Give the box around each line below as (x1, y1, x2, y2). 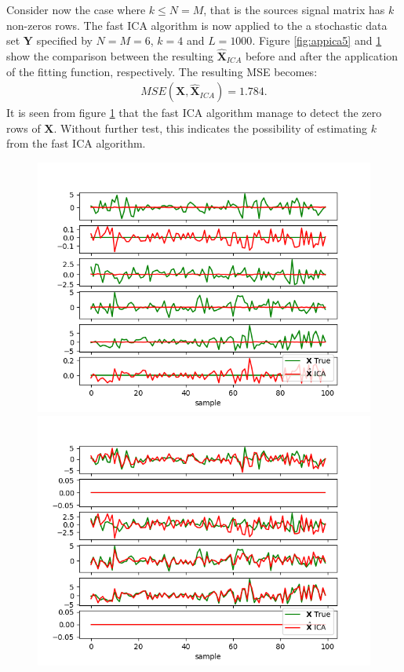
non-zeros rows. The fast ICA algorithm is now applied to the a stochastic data (6, 16, 388, 33)
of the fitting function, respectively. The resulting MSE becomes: (6, 63, 318, 79)
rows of (6, 119, 41, 136)
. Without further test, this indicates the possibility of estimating (53, 119, 368, 136)
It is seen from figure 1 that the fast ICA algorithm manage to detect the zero (6, 104, 382, 121)
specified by (36, 32, 93, 49)
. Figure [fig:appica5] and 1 (252, 32, 382, 49)
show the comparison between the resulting (6, 48, 213, 64)
